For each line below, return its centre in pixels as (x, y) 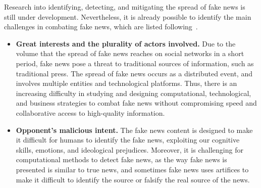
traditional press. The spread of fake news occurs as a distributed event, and (134, 73)
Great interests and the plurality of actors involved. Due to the (126, 43)
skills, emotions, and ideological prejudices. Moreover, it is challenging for (129, 149)
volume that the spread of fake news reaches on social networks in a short (130, 53)
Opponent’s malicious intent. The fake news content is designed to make (134, 130)
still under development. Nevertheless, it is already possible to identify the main (128, 16)
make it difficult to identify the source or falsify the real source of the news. (133, 179)
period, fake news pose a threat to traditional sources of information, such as (135, 63)
